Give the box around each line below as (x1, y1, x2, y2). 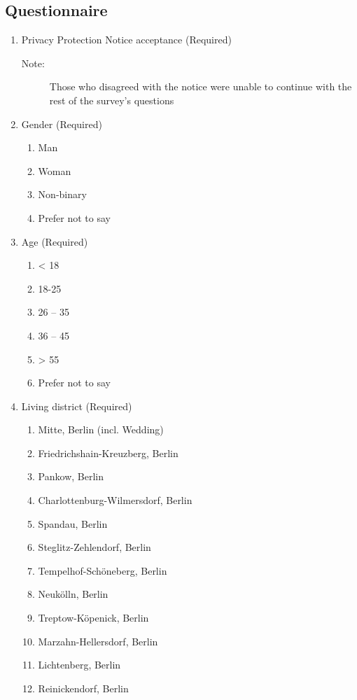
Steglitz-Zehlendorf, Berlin (38, 540, 151, 554)
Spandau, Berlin (38, 516, 108, 531)
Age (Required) (21, 234, 88, 248)
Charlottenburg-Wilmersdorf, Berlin (38, 493, 192, 507)
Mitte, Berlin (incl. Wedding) (38, 422, 164, 437)
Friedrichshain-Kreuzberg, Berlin (38, 445, 178, 460)
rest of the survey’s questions (49, 92, 174, 107)
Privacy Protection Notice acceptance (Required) (21, 32, 232, 47)
